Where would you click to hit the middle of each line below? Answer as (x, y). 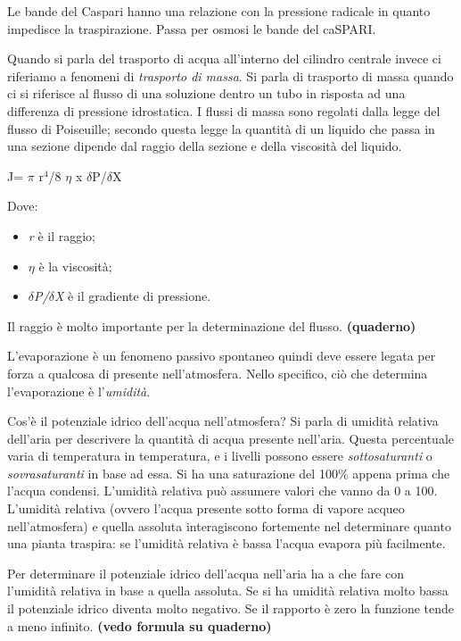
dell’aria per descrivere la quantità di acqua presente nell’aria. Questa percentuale (231, 438)
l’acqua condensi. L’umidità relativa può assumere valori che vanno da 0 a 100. (222, 491)
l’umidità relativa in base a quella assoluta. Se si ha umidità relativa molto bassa (228, 591)
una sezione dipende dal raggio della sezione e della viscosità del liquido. (205, 146)
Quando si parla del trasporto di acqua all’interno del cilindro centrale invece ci (224, 58)
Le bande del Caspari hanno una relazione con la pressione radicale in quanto (219, 11)
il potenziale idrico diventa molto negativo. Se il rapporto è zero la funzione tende (231, 608)
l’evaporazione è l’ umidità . (79, 391)
